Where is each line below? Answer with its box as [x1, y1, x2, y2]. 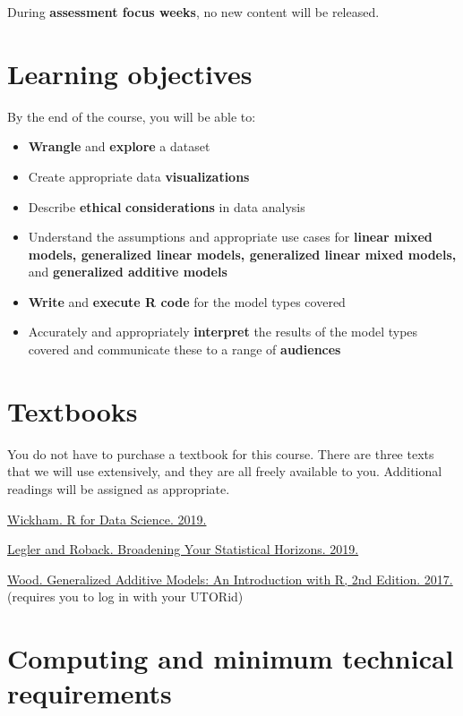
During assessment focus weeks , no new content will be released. [7, 3, 380, 21]
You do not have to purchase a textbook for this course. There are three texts [7, 444, 434, 463]
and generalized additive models [28, 262, 227, 281]
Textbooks [7, 392, 138, 429]
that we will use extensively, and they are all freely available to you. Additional [7, 462, 442, 481]
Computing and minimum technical [7, 640, 454, 677]
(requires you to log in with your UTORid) [7, 587, 244, 606]
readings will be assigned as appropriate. [7, 479, 230, 498]
